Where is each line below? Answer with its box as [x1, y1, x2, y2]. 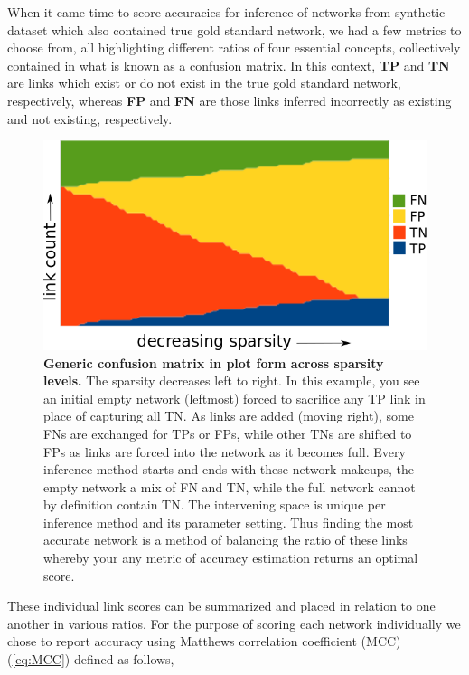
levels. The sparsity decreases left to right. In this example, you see [43, 371, 420, 390]
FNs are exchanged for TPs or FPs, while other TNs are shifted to [43, 423, 412, 442]
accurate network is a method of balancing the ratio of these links [43, 530, 408, 549]
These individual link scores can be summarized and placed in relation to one [7, 596, 436, 615]
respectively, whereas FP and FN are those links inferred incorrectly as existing [7, 90, 452, 109]
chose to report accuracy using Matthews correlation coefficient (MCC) [7, 632, 401, 651]
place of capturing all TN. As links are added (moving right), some [43, 406, 414, 425]
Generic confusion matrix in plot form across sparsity [43, 353, 384, 372]
